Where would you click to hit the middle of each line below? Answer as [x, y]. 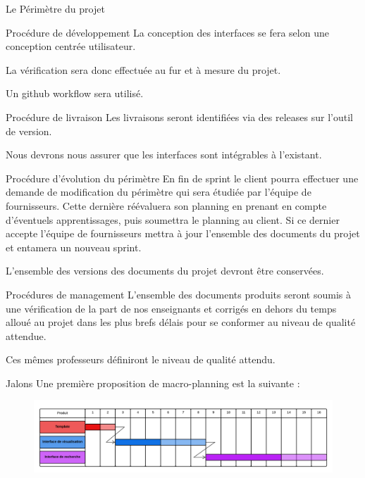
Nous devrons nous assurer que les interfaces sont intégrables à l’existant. [164, 155]
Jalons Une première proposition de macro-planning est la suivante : [153, 383]
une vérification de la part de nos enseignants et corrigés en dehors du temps [171, 308]
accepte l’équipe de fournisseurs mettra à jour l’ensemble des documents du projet [183, 233]
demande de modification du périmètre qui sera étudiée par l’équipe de [159, 192]
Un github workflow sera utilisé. [75, 93]
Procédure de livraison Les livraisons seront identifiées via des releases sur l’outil [179, 117]
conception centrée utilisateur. [71, 46]
